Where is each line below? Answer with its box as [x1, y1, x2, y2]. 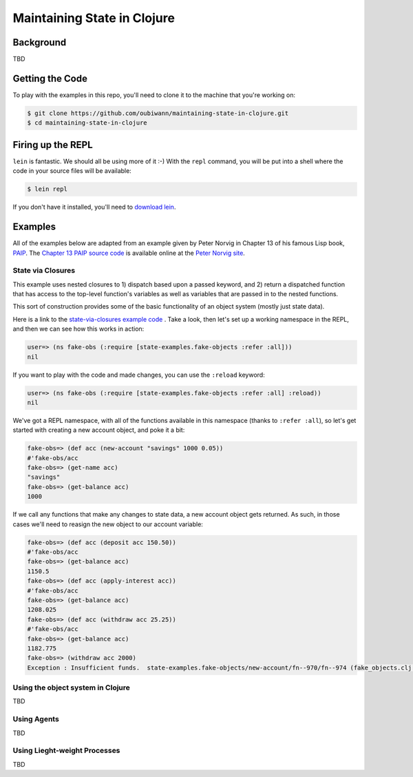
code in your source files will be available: [12, 167, 132, 175]
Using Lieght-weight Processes [12, 746, 120, 756]
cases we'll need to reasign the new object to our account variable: [12, 520, 203, 528]
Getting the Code [12, 72, 87, 84]
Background [12, 37, 67, 48]
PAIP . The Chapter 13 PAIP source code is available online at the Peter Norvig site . [12, 249, 246, 257]
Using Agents [12, 714, 60, 724]
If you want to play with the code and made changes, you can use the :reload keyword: [12, 371, 265, 379]
